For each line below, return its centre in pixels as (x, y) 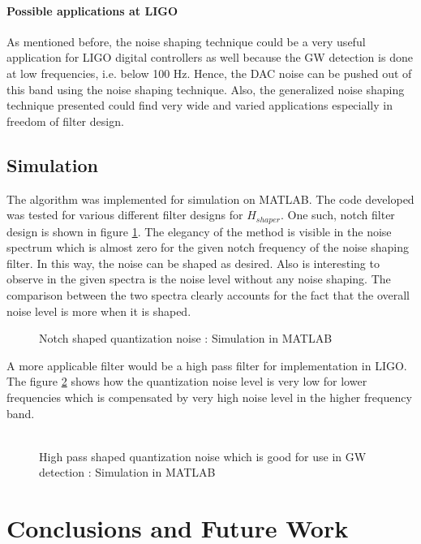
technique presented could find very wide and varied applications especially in (200, 105)
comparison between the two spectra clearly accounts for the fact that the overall (208, 294)
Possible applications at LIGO (92, 10)
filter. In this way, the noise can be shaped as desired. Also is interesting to (193, 263)
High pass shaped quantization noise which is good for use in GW (203, 456)
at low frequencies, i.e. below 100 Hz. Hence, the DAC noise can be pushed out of (209, 73)
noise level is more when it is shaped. (99, 311)
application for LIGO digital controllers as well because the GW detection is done (210, 57)
